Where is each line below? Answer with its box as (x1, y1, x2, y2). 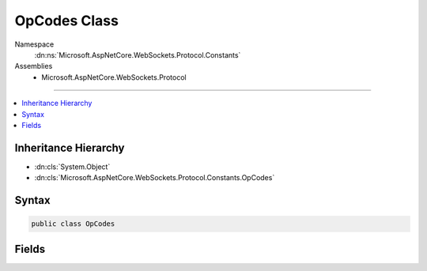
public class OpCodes (31, 220, 115, 228)
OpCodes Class (14, 12, 119, 29)
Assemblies (14, 62, 53, 71)
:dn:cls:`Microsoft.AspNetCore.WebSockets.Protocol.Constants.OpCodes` (34, 173, 275, 183)
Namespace (14, 40, 55, 49)
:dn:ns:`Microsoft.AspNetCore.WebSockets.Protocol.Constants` (34, 50, 241, 59)
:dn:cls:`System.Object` (34, 162, 111, 171)
